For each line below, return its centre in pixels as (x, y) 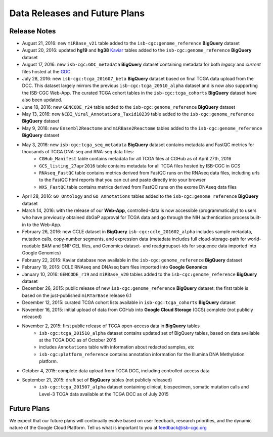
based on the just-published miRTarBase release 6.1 (77, 295)
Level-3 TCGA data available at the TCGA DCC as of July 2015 (104, 394)
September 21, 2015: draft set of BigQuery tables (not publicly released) (97, 380)
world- (254, 239)
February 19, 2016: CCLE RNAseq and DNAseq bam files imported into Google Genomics (115, 267)
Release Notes (33, 31)
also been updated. (42, 100)
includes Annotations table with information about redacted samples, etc (117, 347)
